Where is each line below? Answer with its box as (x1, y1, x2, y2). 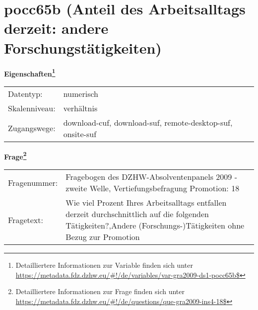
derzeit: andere (4, 18, 109, 38)
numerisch (63, 87, 98, 99)
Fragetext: (8, 214, 43, 226)
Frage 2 (4, 150, 27, 161)
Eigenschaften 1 (4, 67, 56, 78)
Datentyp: (8, 87, 43, 99)
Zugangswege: (8, 122, 56, 134)
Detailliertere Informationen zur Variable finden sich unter (15, 260, 193, 270)
